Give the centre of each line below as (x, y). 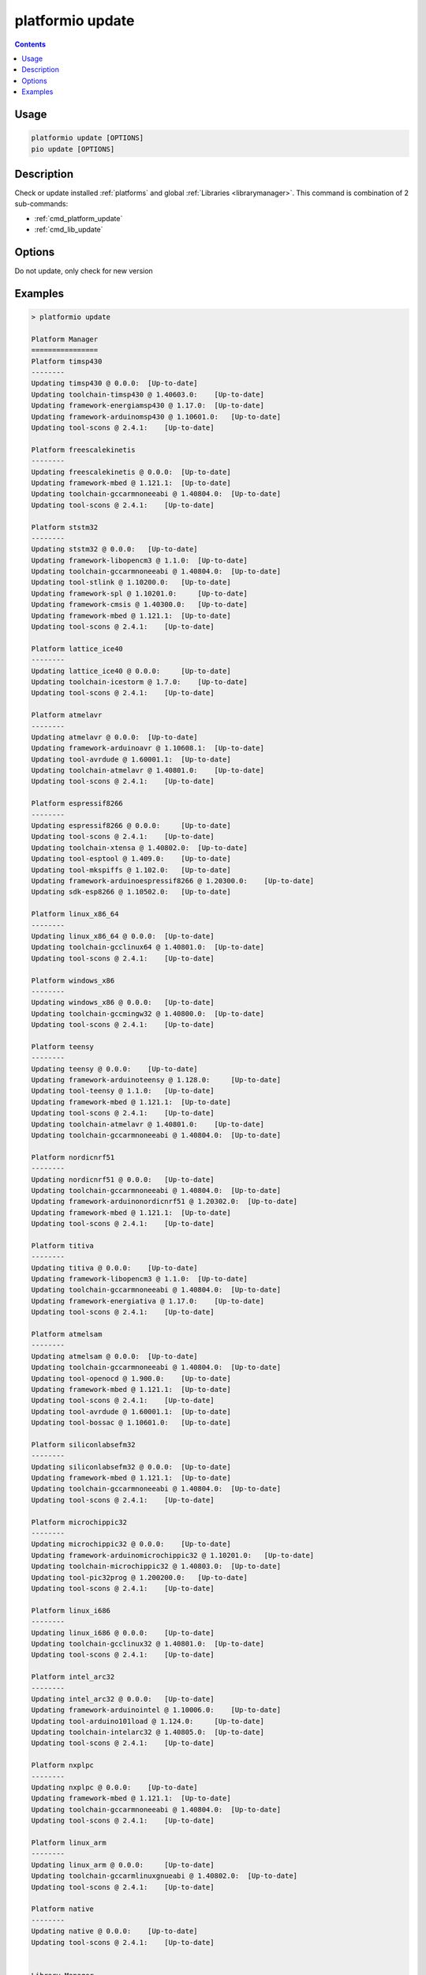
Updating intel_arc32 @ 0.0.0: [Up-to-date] (123, 1699)
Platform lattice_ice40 (77, 649)
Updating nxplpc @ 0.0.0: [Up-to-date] (114, 1788)
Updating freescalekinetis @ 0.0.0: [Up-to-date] (131, 472)
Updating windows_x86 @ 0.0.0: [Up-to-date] (123, 1003)
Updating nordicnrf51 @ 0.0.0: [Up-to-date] (123, 1179)
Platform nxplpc (63, 1765)
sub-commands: (41, 204)
